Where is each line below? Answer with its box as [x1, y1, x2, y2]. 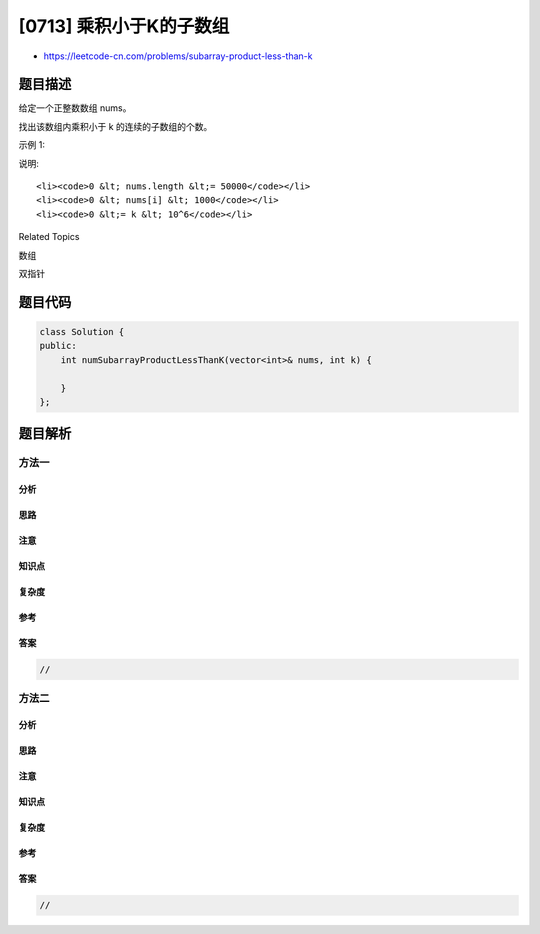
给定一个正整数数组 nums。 [18, 102, 132, 114]
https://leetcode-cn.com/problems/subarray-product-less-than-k [43, 50, 313, 62]
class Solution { [39, 326, 125, 337]
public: [39, 340, 77, 352]
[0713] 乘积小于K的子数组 [18, 15, 230, 37]
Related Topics [18, 231, 80, 243]
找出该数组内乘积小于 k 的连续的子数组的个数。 [18, 120, 213, 132]
